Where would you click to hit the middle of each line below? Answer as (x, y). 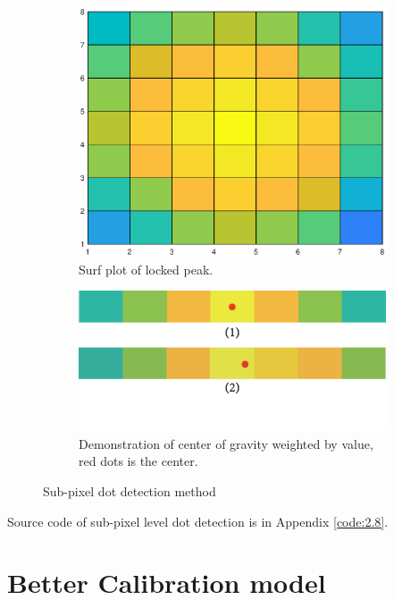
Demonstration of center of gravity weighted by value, (226, 443)
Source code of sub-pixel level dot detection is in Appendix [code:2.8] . (198, 521)
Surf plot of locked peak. (146, 269)
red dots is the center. (138, 461)
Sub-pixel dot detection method (130, 491)
